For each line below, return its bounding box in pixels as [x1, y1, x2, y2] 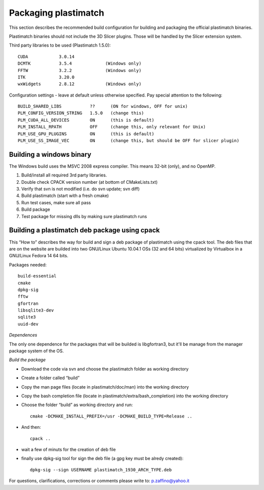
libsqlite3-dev [18, 308, 54, 313]
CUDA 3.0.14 [18, 54, 75, 59]
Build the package [9, 357, 46, 363]
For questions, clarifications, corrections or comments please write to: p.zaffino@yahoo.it [9, 478, 190, 484]
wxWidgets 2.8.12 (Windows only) [18, 81, 142, 87]
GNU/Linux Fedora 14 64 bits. [9, 253, 68, 259]
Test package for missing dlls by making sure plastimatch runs [21, 213, 147, 219]
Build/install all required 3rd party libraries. [21, 172, 107, 178]
